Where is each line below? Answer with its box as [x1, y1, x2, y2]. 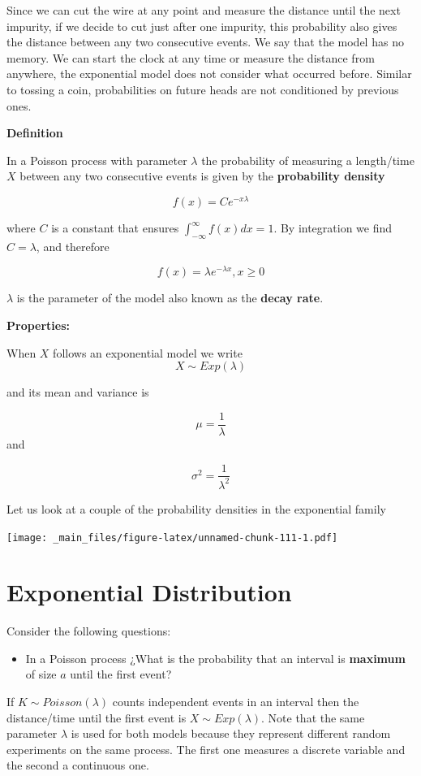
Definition [6, 124, 63, 141]
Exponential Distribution [6, 575, 292, 609]
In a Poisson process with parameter [6, 151, 187, 168]
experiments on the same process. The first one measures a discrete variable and [6, 740, 406, 757]
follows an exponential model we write [53, 344, 243, 361]
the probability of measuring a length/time [201, 151, 415, 168]
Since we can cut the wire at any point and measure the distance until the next [6, 2, 401, 18]
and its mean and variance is [6, 384, 149, 401]
